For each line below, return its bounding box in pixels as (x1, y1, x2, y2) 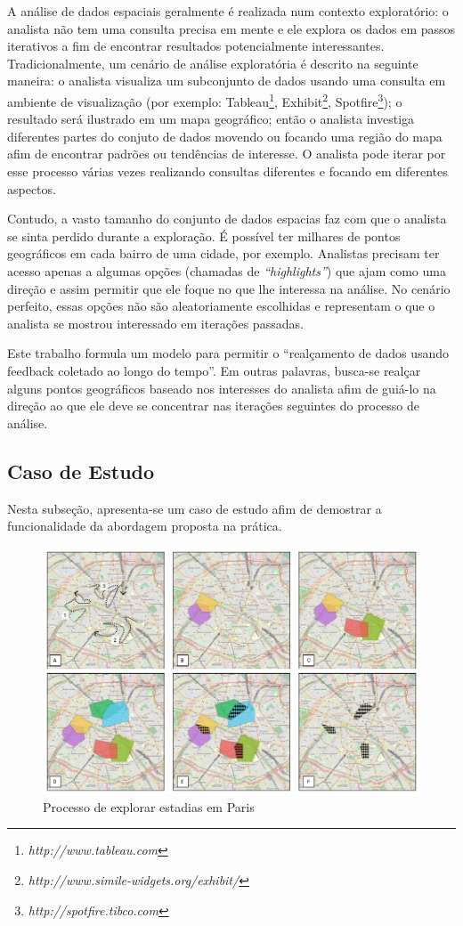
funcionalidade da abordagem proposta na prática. (7, 516, 282, 535)
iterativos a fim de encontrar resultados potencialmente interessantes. (7, 37, 385, 55)
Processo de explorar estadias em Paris (43, 797, 255, 816)
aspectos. (7, 179, 56, 198)
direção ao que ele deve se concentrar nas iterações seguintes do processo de (7, 396, 420, 415)
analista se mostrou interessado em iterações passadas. (7, 313, 304, 332)
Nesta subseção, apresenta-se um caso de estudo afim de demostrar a (7, 499, 382, 517)
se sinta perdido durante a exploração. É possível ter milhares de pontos (7, 226, 401, 245)
